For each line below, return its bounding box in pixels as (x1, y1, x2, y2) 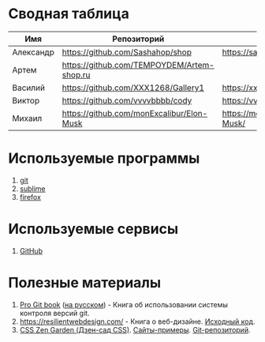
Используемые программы (8, 149, 200, 167)
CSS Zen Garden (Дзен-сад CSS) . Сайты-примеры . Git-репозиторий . (19, 325, 251, 334)
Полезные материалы (8, 274, 162, 291)
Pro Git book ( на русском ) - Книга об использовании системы (19, 299, 229, 309)
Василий (12, 82, 46, 93)
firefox (19, 192, 42, 201)
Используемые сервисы (8, 220, 179, 238)
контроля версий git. (19, 308, 90, 318)
